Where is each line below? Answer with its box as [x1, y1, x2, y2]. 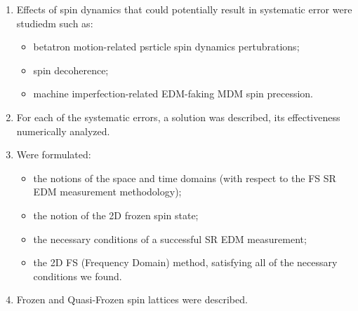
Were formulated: [16, 147, 91, 162]
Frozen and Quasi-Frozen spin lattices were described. [16, 292, 248, 307]
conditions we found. [33, 268, 122, 283]
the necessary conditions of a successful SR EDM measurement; [33, 231, 307, 246]
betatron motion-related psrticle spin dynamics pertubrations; [33, 39, 300, 54]
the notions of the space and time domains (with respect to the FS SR [33, 170, 336, 185]
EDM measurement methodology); [33, 184, 182, 199]
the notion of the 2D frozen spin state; [33, 207, 199, 222]
